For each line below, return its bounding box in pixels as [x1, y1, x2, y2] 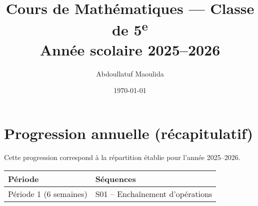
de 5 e [112, 17, 148, 40]
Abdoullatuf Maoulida [96, 68, 164, 78]
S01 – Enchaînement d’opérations [95, 187, 212, 199]
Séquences [95, 172, 136, 184]
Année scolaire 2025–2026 [39, 39, 220, 59]
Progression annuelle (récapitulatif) [4, 123, 253, 143]
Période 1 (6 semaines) [8, 187, 87, 199]
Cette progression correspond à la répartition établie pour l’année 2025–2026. [4, 151, 240, 162]
